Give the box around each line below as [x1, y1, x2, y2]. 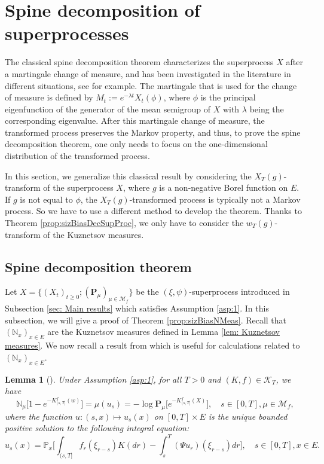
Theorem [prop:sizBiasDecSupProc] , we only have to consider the [5, 216, 244, 229]
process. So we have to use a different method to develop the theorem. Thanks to [5, 204, 302, 217]
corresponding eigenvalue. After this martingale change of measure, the [5, 114, 265, 127]
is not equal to [20, 193, 73, 205]
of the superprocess [43, 181, 114, 194]
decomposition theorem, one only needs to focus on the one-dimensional [5, 138, 268, 150]
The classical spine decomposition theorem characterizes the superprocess [5, 56, 274, 68]
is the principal [200, 91, 256, 103]
